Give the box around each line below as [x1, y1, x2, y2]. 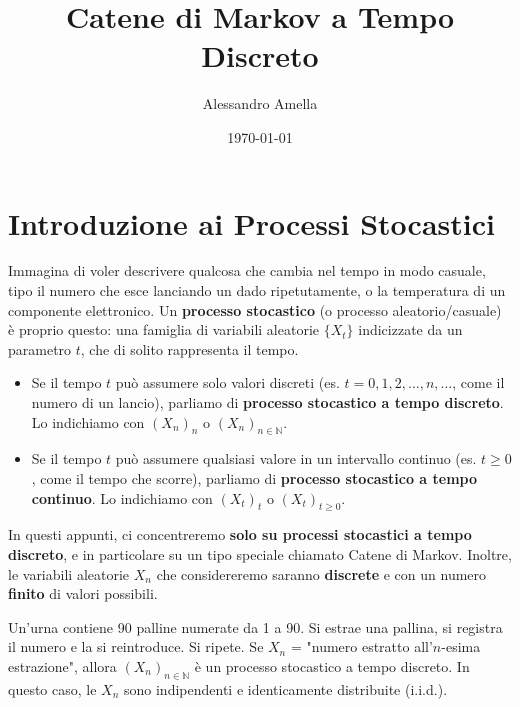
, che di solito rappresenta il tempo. [80, 338, 299, 359]
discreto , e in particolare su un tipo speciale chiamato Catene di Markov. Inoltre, [8, 543, 512, 564]
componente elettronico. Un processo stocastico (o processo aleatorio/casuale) [8, 299, 502, 320]
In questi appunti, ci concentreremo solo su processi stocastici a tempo [8, 524, 472, 545]
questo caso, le [8, 678, 97, 699]
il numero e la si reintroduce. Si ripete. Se [8, 636, 264, 657]
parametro [8, 338, 72, 359]
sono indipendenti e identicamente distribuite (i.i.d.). [124, 678, 448, 699]
